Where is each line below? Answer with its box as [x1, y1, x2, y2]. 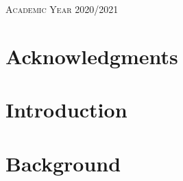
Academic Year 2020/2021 [5, 2, 119, 16]
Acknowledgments [5, 42, 178, 70]
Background [5, 149, 121, 177]
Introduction [5, 96, 127, 124]
